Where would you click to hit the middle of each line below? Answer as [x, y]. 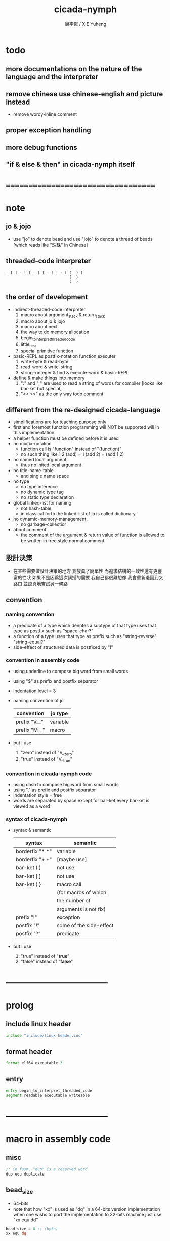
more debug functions [41, 147]
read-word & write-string [47, 367]
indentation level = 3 [34, 691]
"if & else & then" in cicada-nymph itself [70, 165]
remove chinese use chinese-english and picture [84, 94]
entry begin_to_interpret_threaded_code [49, 1091]
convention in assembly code [43, 660]
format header [29, 1051]
